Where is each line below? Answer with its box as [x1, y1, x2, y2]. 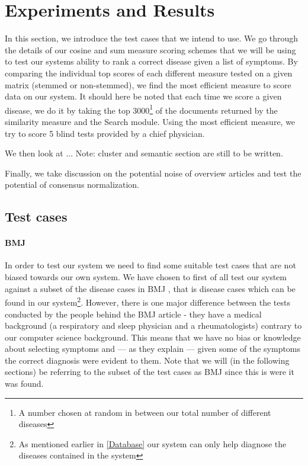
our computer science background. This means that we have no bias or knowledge [5, 331, 301, 343]
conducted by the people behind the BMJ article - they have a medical [5, 307, 262, 320]
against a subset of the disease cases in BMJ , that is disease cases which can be [5, 282, 296, 294]
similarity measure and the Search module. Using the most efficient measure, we [5, 115, 296, 127]
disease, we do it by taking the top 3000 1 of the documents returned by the [5, 102, 278, 116]
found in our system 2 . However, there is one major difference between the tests [5, 294, 290, 308]
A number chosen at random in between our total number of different [18, 406, 271, 418]
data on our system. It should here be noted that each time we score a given [5, 90, 282, 102]
